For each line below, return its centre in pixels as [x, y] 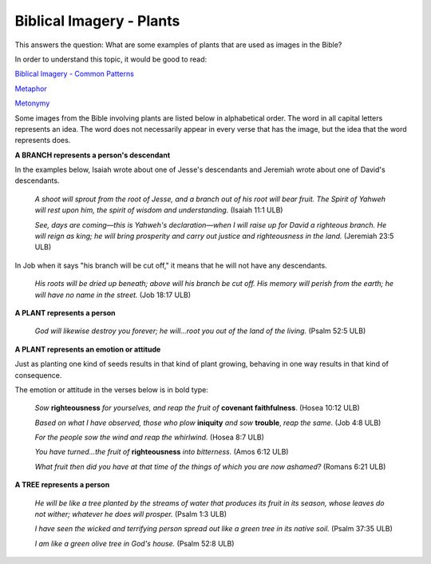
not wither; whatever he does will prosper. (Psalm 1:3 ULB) [131, 514]
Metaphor [31, 89]
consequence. [38, 375]
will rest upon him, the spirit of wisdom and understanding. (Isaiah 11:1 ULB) [159, 210]
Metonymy [32, 103]
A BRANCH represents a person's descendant [93, 155]
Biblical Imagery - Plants [97, 21]
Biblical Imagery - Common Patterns [75, 74]
